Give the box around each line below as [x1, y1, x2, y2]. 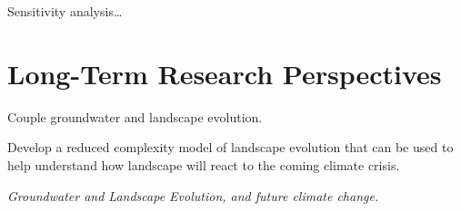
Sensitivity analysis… [7, 2, 123, 20]
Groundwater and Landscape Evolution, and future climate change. [7, 186, 379, 205]
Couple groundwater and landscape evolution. [7, 107, 263, 126]
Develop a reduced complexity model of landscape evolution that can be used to [7, 138, 454, 157]
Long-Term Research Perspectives [7, 54, 442, 91]
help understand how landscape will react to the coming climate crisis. [7, 155, 400, 174]
